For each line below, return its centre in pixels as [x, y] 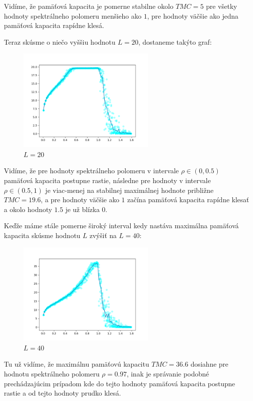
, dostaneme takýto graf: [175, 41]
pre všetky [221, 6]
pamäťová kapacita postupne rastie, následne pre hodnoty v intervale [107, 180]
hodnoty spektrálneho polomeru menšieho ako [73, 15]
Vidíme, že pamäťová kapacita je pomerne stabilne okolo [89, 6]
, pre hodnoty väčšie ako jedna [193, 15]
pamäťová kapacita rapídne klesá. [54, 25]
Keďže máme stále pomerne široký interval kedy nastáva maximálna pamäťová [121, 226]
